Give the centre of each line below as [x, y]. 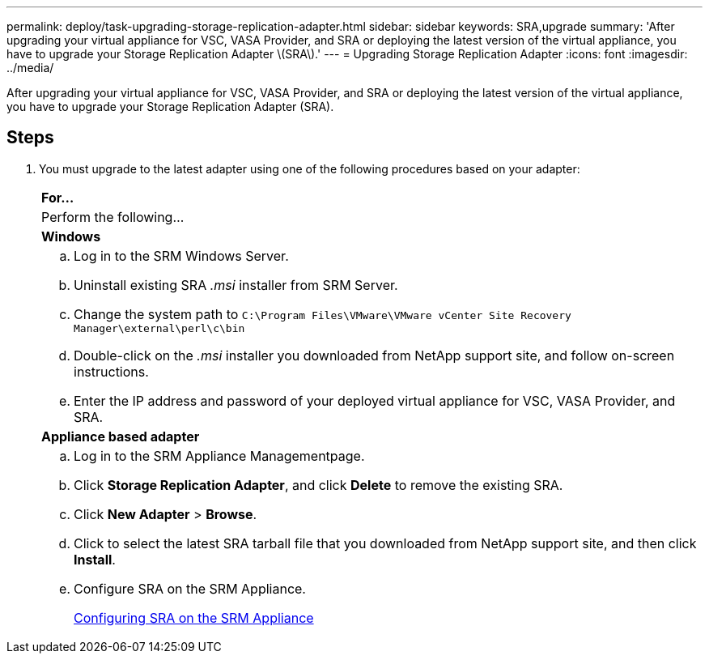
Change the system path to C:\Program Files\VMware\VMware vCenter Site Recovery [323, 314]
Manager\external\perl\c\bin [159, 328]
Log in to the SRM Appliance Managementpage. [219, 456]
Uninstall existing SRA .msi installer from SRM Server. [236, 285]
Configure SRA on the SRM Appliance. [190, 588]
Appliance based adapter [121, 436]
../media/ [30, 68]
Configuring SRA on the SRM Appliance [194, 617]
